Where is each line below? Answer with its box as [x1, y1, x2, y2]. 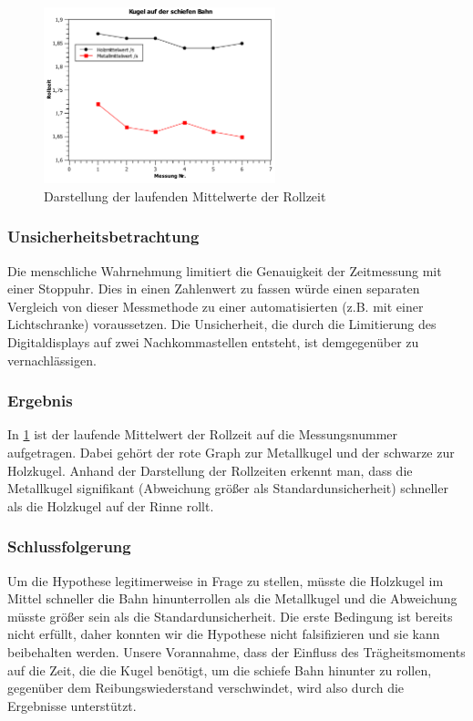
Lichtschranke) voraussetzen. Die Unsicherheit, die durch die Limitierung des [7, 314, 437, 334]
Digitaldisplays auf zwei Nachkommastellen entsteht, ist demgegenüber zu [7, 333, 419, 352]
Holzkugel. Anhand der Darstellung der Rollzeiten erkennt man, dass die [7, 460, 413, 479]
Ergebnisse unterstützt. [7, 695, 137, 715]
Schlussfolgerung [7, 535, 131, 558]
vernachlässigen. [7, 350, 97, 369]
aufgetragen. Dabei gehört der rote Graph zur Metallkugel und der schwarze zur [7, 443, 455, 462]
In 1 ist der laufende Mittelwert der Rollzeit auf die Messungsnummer [7, 425, 398, 444]
